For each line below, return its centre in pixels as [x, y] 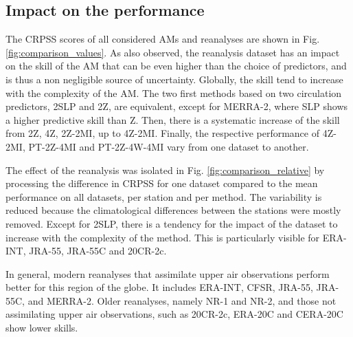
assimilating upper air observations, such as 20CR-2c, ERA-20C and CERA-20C [174, 314]
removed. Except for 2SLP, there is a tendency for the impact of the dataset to [172, 223]
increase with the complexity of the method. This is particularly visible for [163, 237]
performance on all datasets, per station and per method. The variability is [164, 196]
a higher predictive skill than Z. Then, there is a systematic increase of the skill [173, 119]
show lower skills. [42, 328]
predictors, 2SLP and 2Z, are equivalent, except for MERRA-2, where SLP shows [177, 106]
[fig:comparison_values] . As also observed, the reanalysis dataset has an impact [173, 52]
